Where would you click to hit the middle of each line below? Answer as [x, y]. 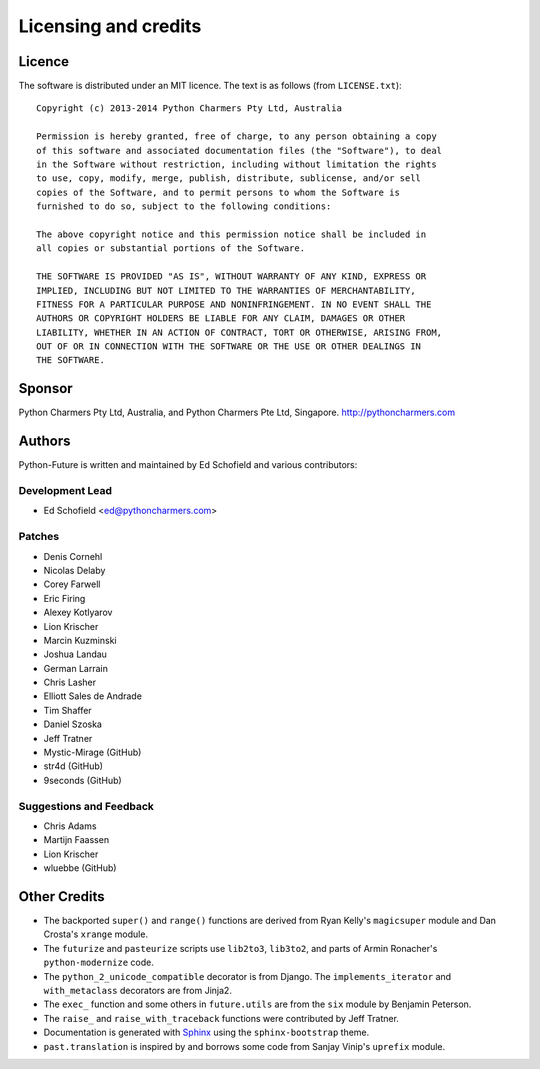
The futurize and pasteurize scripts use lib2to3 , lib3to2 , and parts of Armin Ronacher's [240, 948]
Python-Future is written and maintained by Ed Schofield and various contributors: [188, 465]
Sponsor [46, 388]
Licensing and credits [110, 26]
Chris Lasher [70, 682]
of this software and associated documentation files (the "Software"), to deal [239, 150]
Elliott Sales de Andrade [92, 696]
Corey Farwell [72, 584]
